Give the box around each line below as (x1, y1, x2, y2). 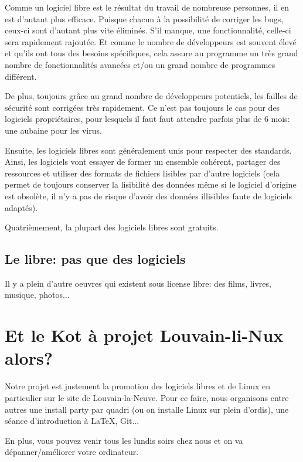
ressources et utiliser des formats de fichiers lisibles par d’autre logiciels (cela (5, 167, 280, 179)
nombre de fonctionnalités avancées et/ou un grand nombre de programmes (5, 58, 275, 70)
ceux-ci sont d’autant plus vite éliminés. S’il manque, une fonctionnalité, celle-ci (5, 24, 291, 36)
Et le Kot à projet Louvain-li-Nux (5, 323, 284, 347)
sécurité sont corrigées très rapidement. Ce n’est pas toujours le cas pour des (5, 101, 280, 113)
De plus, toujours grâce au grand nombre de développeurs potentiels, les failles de (5, 90, 298, 102)
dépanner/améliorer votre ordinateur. (5, 446, 139, 458)
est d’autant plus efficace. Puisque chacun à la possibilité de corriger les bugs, (5, 12, 284, 25)
